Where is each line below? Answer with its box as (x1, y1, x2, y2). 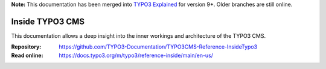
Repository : (11, 43, 42, 50)
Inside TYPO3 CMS (11, 16, 85, 26)
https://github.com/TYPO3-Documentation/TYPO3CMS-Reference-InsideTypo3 (59, 43, 258, 50)
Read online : (11, 52, 43, 59)
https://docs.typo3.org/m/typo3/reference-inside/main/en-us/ (59, 52, 214, 59)
